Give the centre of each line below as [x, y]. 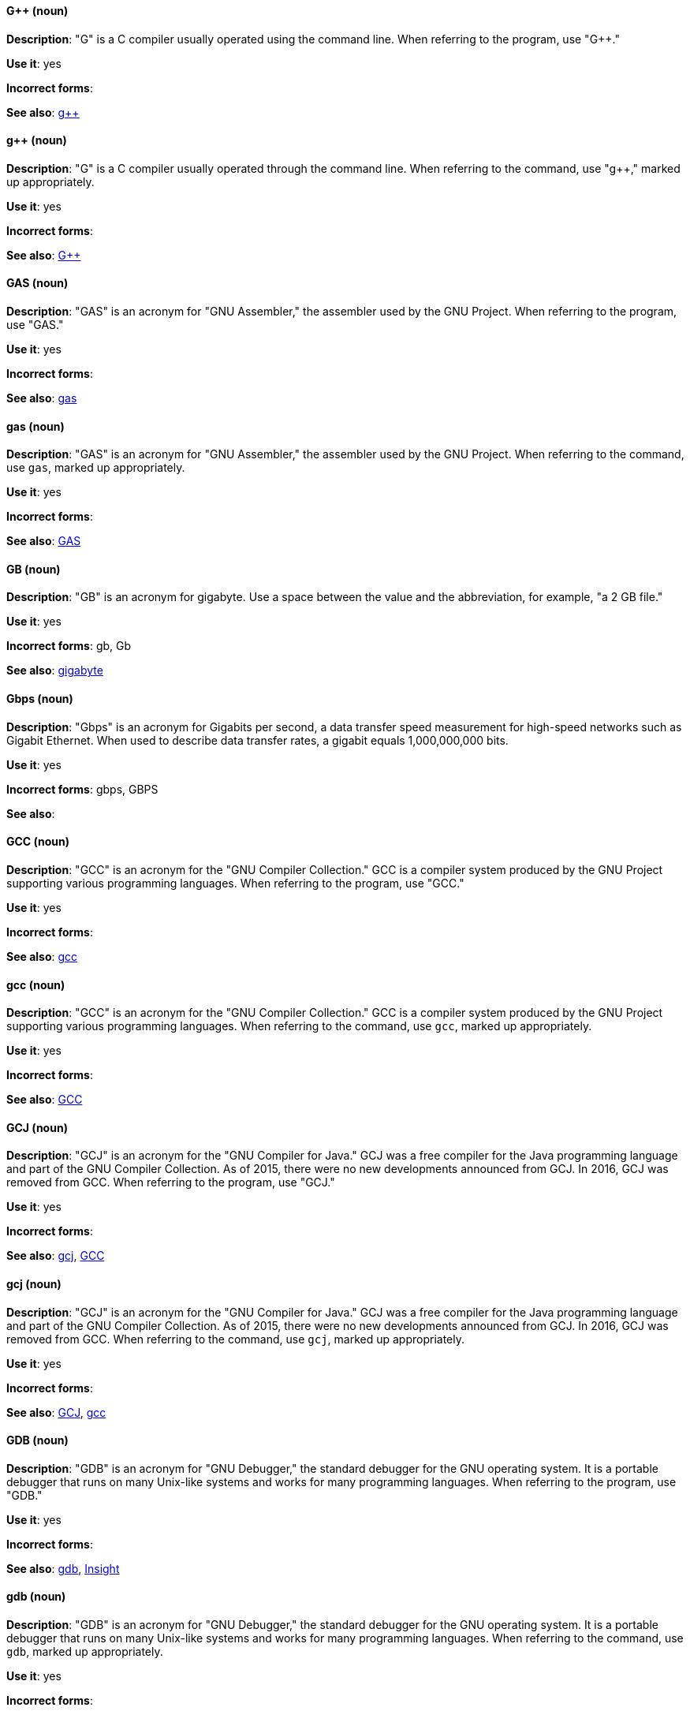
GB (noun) [34, 569]
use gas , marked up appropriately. [96, 468]
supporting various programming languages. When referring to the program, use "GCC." [235, 883]
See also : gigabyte [55, 671]
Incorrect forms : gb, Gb [69, 646]
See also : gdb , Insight [63, 1568]
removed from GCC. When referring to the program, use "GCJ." [171, 1182]
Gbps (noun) [40, 699]
